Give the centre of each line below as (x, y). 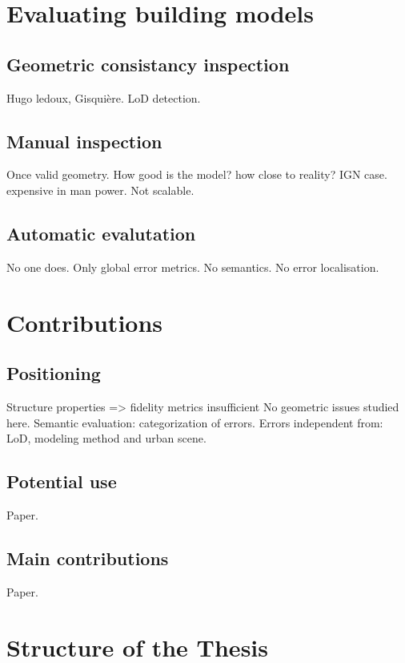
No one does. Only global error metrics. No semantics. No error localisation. (193, 267)
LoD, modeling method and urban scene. (106, 438)
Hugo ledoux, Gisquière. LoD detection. (104, 97)
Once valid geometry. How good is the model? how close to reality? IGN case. (197, 174)
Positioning (54, 373)
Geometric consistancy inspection (148, 64)
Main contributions (88, 558)
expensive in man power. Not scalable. (100, 190)
